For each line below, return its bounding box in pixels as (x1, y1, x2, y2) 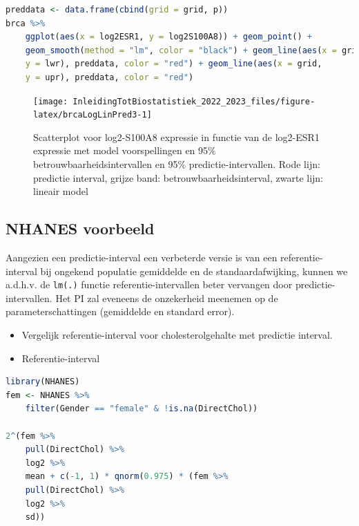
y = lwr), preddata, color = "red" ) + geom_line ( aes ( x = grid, (25, 59, 322, 69)
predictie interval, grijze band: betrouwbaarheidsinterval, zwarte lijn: (33, 170, 324, 185)
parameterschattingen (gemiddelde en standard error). (6, 304, 235, 319)
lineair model (33, 184, 88, 198)
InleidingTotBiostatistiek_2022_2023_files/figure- (72, 96, 316, 106)
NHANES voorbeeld (6, 218, 155, 239)
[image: (33, 96, 68, 106)
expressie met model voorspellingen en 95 (33, 143, 208, 158)
